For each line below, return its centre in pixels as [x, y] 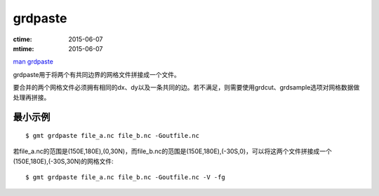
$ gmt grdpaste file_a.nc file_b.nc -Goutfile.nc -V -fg [126, 177]
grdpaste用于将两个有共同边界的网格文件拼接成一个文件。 [97, 74]
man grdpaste [33, 62]
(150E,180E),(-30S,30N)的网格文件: [63, 161]
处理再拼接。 [32, 97]
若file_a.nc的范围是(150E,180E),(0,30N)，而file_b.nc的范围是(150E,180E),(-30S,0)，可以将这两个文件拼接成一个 [173, 151]
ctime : [22, 39]
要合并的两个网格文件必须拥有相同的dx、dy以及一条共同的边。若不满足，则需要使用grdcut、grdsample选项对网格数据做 [186, 87]
